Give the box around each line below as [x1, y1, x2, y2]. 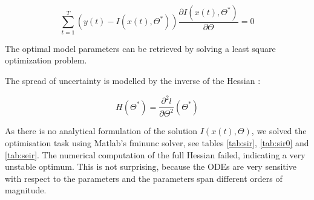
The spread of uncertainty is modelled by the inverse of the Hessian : [5, 74, 261, 86]
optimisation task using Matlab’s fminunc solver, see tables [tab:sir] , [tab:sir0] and [5, 137, 309, 149]
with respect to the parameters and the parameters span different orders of [5, 172, 283, 184]
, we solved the [251, 124, 307, 137]
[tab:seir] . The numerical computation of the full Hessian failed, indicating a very [5, 148, 306, 161]
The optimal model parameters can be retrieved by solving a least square [5, 42, 276, 54]
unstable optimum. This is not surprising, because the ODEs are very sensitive [5, 160, 296, 173]
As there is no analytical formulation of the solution [5, 124, 198, 137]
